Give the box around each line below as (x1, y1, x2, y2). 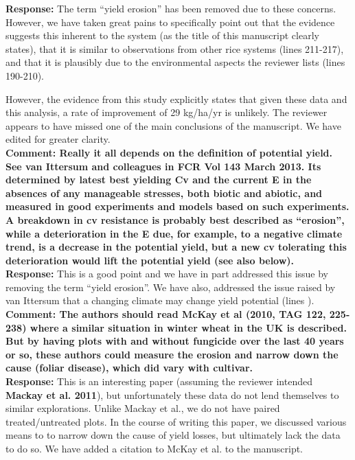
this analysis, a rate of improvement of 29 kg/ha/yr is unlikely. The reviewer (5, 105, 328, 119)
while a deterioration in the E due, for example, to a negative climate (5, 226, 343, 240)
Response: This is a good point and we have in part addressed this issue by (5, 266, 329, 281)
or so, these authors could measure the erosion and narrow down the (5, 347, 339, 361)
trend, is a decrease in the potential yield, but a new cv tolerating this (5, 240, 347, 254)
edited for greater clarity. (5, 132, 111, 146)
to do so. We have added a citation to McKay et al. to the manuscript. (5, 441, 304, 455)
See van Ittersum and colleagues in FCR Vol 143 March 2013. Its (5, 159, 321, 173)
